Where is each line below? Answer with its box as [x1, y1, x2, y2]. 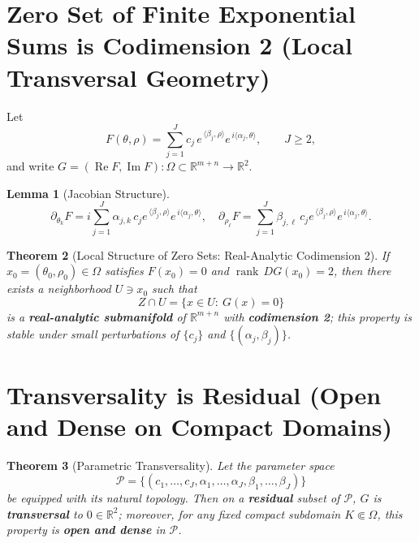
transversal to [6, 505, 83, 522]
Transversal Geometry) [6, 60, 270, 93]
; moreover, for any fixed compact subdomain [118, 505, 341, 522]
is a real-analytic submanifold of [6, 308, 186, 325]
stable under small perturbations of [6, 325, 179, 343]
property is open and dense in [6, 521, 166, 538]
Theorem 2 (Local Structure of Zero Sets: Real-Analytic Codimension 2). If [6, 246, 390, 263]
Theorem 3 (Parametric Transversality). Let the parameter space [6, 456, 335, 473]
